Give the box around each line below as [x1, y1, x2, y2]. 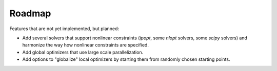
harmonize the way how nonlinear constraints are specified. [22, 42, 149, 48]
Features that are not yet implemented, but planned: [9, 26, 120, 32]
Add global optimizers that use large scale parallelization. [22, 49, 144, 55]
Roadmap [9, 8, 51, 19]
